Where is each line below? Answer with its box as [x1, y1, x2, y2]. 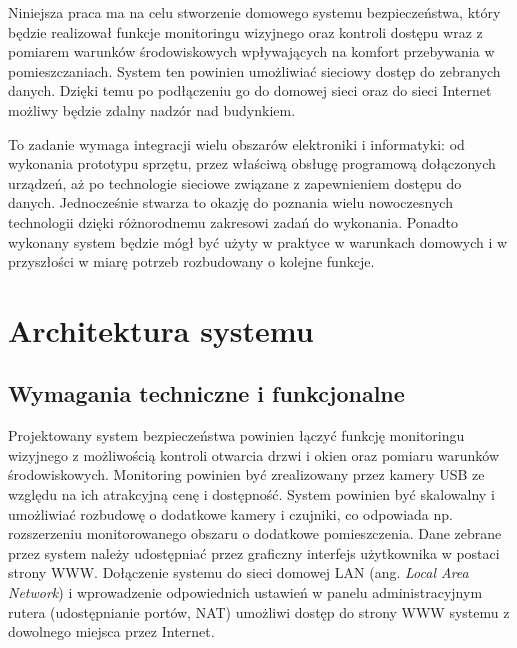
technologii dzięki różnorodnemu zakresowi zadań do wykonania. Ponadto [8, 211, 458, 232]
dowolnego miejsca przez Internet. [8, 621, 215, 642]
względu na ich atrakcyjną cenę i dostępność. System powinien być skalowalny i [8, 484, 495, 505]
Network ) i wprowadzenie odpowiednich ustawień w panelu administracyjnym [8, 582, 483, 603]
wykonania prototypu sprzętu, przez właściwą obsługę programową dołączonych [8, 153, 496, 174]
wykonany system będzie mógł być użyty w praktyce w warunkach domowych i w [8, 231, 508, 252]
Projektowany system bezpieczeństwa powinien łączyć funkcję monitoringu [8, 425, 465, 446]
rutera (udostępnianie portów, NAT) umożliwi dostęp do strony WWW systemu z [8, 601, 510, 622]
